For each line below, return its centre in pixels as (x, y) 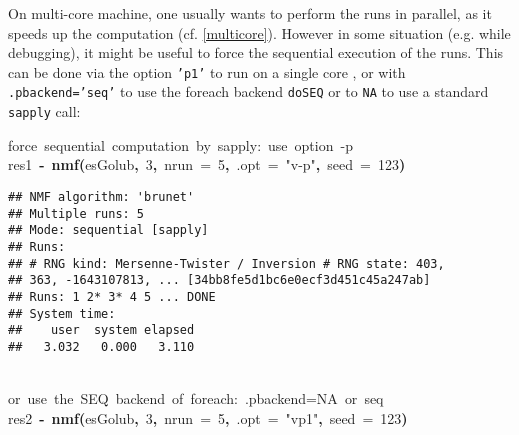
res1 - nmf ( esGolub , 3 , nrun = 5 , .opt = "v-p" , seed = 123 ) (207, 164)
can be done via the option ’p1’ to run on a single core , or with (207, 71)
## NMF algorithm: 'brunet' (101, 196)
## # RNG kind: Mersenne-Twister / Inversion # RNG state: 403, (226, 263)
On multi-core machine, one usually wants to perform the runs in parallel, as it (250, 13)
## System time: (62, 313)
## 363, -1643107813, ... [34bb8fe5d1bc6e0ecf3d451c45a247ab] (219, 280)
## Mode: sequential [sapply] (108, 230)
